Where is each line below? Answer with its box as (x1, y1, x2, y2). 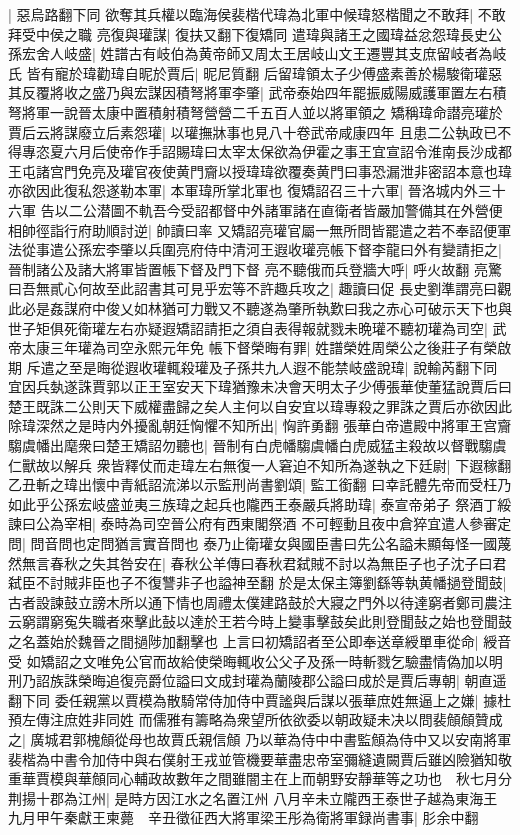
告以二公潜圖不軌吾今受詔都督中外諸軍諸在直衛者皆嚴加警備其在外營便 (40, 199, 503, 220)
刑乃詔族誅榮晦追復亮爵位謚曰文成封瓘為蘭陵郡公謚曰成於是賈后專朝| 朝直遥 (8, 670, 507, 691)
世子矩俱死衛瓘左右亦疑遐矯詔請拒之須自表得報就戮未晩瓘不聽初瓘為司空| (8, 317, 488, 338)
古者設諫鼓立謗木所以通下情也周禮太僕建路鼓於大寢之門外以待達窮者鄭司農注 (8, 591, 512, 612)
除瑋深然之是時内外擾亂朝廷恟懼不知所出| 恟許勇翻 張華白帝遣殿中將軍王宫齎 (8, 415, 512, 436)
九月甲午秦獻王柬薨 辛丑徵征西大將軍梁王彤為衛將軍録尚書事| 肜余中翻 (8, 807, 479, 828)
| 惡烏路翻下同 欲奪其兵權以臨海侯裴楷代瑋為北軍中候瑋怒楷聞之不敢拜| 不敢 (8, 4, 506, 24)
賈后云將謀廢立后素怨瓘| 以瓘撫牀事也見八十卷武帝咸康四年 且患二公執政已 (8, 121, 498, 142)
